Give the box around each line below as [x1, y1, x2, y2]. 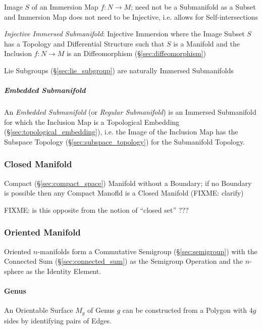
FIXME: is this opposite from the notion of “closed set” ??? [4, 204, 189, 215]
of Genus [87, 305, 115, 315]
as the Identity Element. [26, 265, 101, 276]
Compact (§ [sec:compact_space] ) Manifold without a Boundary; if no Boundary [4, 177, 252, 188]
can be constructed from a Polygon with [122, 305, 247, 315]
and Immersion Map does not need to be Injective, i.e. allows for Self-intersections [4, 11, 258, 22]
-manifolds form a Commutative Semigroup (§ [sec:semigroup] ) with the [37, 246, 257, 256]
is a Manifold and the [173, 38, 240, 49]
